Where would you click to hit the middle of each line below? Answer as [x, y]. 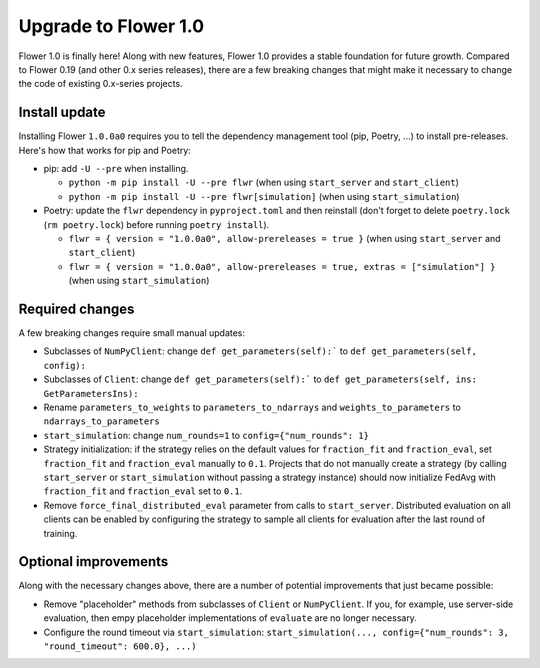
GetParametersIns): [91, 393]
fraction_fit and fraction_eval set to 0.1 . [143, 491]
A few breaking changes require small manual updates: [131, 333]
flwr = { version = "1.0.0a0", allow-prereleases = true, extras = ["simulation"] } [282, 266]
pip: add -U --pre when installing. [116, 169]
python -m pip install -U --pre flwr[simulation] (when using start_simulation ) [264, 196]
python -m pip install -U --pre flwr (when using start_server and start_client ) [264, 182]
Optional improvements [93, 561]
